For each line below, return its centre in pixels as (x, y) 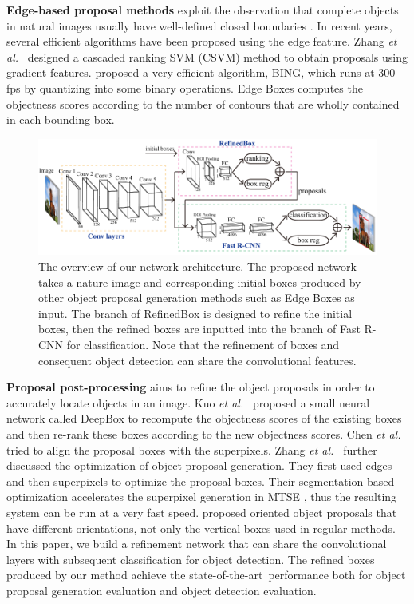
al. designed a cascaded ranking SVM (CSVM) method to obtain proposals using (207, 56)
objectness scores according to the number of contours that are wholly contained (203, 103)
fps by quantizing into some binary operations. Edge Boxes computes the (185, 87)
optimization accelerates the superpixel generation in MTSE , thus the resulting (202, 497)
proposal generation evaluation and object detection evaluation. (162, 590)
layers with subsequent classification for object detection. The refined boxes (191, 559)
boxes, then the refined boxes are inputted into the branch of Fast (199, 329)
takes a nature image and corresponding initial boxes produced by (200, 282)
